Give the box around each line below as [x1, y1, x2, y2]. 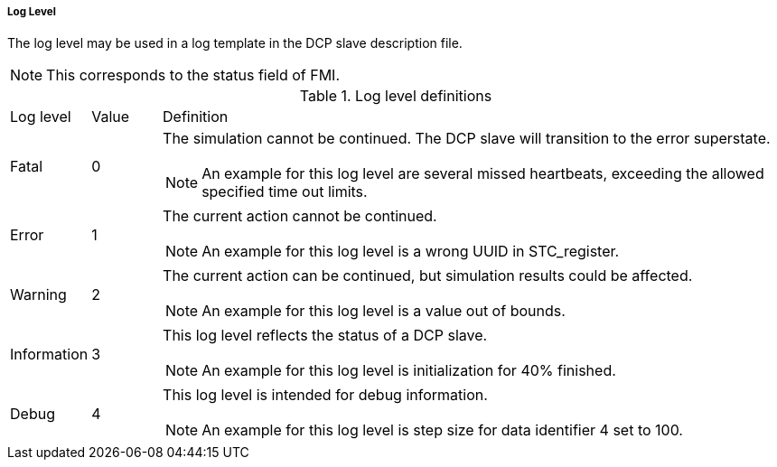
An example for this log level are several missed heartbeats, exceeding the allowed [201, 164, 764, 183]
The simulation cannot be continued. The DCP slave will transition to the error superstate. [163, 129, 771, 148]
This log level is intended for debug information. [163, 386, 488, 405]
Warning [10, 285, 67, 304]
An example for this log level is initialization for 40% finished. [201, 361, 616, 380]
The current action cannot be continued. [163, 207, 437, 226]
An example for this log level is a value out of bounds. [201, 302, 566, 321]
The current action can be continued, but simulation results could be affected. [163, 266, 693, 285]
